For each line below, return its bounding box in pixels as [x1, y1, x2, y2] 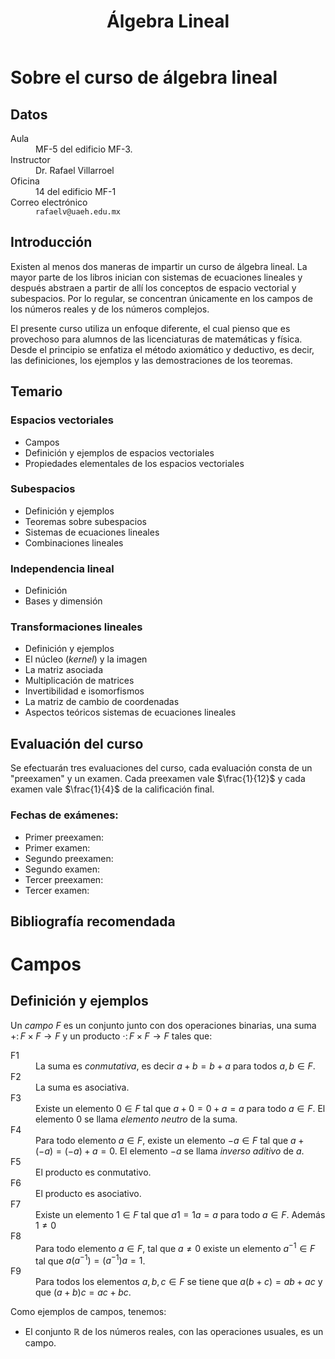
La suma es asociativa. [35, 1081, 130, 1093]
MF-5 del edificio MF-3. [35, 143, 133, 155]
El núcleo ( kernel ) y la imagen [24, 653, 148, 665]
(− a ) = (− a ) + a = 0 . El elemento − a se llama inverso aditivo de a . [35, 1145, 305, 1157]
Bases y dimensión [24, 595, 103, 607]
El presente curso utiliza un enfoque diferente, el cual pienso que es [10, 322, 291, 334]
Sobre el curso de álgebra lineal [10, 66, 278, 89]
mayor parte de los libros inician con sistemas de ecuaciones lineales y [10, 271, 303, 283]
